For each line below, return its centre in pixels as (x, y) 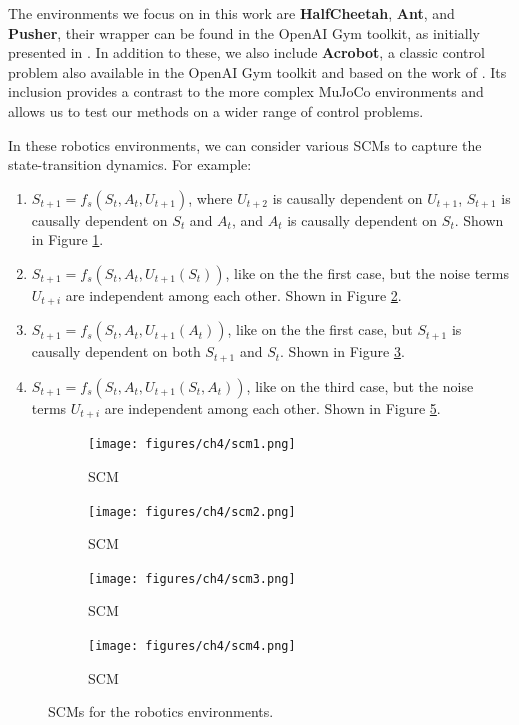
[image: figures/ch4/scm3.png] (192, 578)
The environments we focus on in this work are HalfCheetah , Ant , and (231, 13)
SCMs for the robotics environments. (161, 711)
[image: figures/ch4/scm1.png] (192, 444)
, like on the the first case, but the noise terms (367, 272)
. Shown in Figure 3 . (342, 351)
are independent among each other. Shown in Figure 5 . (272, 407)
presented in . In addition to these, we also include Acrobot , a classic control (246, 52)
